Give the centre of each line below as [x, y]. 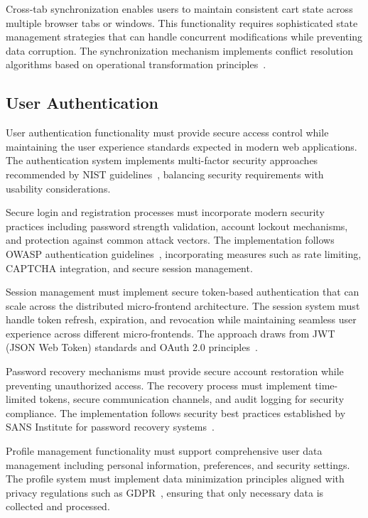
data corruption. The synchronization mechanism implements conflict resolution [179, 50]
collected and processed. [58, 506]
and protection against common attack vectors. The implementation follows [170, 240]
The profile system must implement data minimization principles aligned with [175, 479]
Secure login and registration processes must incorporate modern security [165, 212]
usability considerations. [58, 188]
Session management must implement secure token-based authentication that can [183, 292]
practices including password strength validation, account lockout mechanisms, [177, 226]
